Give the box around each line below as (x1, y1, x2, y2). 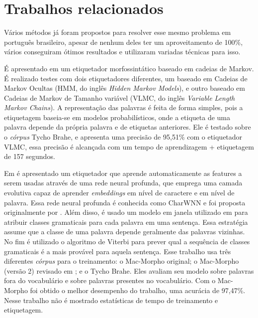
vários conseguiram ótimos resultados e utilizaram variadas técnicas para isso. (4, 46, 241, 57)
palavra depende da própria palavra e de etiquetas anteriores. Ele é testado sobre (4, 122, 251, 132)
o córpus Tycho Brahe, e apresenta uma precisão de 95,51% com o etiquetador (4, 132, 243, 142)
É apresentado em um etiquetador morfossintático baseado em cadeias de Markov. (4, 63, 254, 73)
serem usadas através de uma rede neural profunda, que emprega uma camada (4, 177, 243, 188)
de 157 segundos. (4, 151, 55, 161)
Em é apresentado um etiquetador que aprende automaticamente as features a (4, 167, 242, 178)
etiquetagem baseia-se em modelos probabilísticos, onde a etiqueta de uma (4, 112, 230, 122)
